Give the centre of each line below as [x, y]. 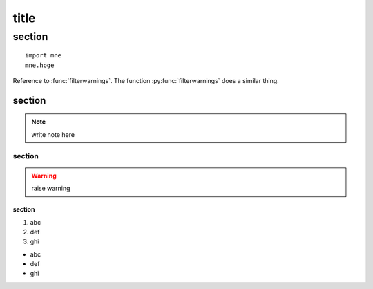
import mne [44, 56]
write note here [53, 134]
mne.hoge [40, 65]
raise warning [51, 188]
